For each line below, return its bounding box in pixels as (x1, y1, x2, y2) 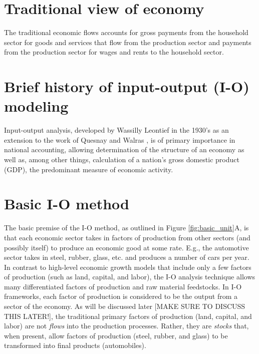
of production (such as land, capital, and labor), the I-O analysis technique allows (4, 271, 255, 282)
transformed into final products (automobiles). (4, 340, 146, 350)
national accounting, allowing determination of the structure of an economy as (4, 144, 244, 155)
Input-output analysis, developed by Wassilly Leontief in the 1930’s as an (4, 125, 229, 135)
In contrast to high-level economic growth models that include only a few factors (4, 261, 251, 272)
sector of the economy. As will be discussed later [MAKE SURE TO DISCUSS (4, 301, 245, 311)
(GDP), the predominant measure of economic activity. (4, 164, 173, 174)
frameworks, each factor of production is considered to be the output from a (4, 291, 237, 301)
